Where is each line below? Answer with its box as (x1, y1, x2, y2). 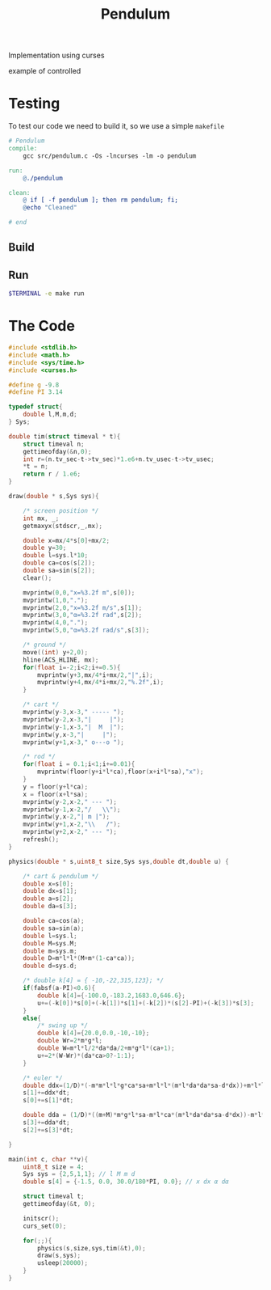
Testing (8, 95, 60, 113)
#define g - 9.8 (8, 381, 60, 389)
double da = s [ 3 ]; (23, 903, 78, 911)
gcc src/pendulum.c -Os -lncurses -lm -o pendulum (23, 151, 197, 160)
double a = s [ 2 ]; (23, 895, 74, 903)
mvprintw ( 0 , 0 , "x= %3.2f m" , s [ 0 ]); (23, 588, 135, 597)
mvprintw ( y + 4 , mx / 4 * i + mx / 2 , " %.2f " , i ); (37, 679, 165, 687)
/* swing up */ (37, 1021, 89, 1030)
